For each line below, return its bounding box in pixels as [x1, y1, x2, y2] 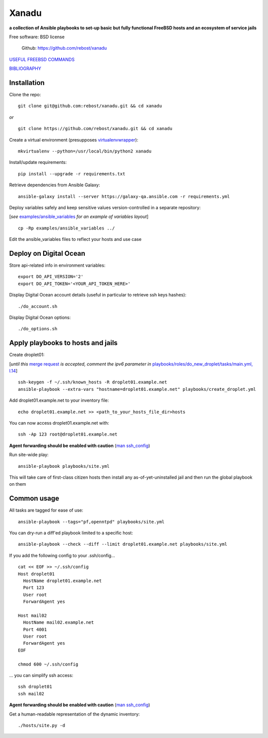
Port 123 [23, 585, 45, 590]
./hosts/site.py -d [18, 723, 66, 728]
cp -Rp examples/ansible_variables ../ [18, 225, 115, 231]
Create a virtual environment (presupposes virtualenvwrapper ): [9, 137, 138, 143]
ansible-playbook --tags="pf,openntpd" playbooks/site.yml [18, 519, 165, 524]
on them [9, 481, 26, 487]
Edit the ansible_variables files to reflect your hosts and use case [9, 236, 141, 242]
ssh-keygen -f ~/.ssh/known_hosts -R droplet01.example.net [18, 379, 167, 385]
